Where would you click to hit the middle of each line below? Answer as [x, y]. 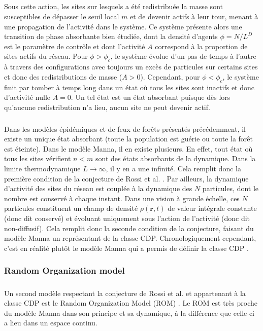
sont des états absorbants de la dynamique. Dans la [176, 158]
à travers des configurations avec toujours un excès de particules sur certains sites [131, 67]
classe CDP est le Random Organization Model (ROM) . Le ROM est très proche [131, 303]
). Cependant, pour [170, 76]
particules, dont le [231, 188]
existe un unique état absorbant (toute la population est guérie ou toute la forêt [128, 139]
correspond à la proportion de [201, 46]
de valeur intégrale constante [212, 208]
